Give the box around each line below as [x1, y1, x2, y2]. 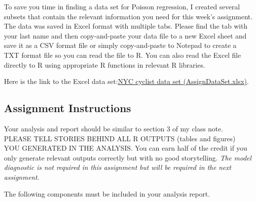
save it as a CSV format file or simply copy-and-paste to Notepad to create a [4, 40, 237, 50]
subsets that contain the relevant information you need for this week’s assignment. [4, 11, 253, 21]
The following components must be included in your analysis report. [4, 188, 210, 199]
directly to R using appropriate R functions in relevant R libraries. [4, 59, 205, 70]
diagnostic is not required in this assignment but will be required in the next [4, 162, 231, 172]
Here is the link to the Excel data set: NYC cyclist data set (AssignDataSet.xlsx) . [4, 76, 249, 86]
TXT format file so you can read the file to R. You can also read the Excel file [4, 49, 241, 60]
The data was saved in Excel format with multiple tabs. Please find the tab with [4, 21, 248, 31]
